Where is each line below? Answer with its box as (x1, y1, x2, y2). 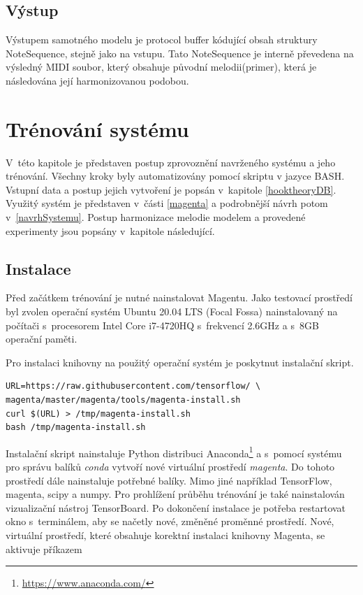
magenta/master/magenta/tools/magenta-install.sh (6, 395, 241, 406)
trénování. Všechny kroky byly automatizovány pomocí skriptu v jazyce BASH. (6, 169, 345, 183)
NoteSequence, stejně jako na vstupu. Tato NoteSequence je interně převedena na (6, 45, 354, 60)
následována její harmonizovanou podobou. (6, 73, 189, 87)
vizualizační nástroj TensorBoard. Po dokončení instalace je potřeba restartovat (6, 500, 346, 515)
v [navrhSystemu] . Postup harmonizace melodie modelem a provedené (6, 210, 306, 224)
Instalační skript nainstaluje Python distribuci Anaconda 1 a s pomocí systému (6, 443, 342, 460)
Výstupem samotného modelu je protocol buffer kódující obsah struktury (6, 32, 318, 47)
